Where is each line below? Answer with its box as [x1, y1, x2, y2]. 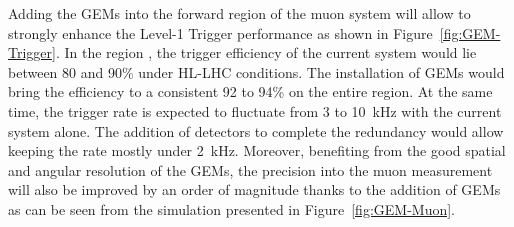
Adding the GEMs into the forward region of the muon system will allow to [8, 3, 471, 23]
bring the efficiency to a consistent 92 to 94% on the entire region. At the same [8, 81, 493, 102]
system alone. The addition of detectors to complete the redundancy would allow [8, 120, 504, 141]
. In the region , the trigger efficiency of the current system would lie [55, 42, 477, 63]
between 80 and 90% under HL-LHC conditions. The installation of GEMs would [8, 61, 505, 82]
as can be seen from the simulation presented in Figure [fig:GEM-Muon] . [8, 198, 456, 219]
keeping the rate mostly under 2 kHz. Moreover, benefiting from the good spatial [8, 140, 506, 161]
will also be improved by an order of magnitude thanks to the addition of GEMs [8, 179, 501, 200]
